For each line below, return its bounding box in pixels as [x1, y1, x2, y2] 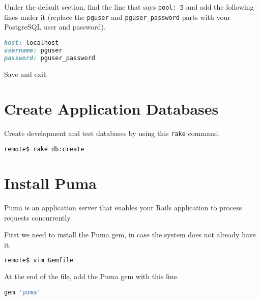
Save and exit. [4, 68, 48, 79]
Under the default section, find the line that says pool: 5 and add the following [4, 2, 254, 12]
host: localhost [4, 39, 59, 46]
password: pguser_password [4, 54, 95, 62]
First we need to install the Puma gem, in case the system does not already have [4, 229, 256, 240]
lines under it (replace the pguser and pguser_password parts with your [4, 11, 230, 22]
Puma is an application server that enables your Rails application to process [4, 202, 242, 212]
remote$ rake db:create [4, 145, 84, 153]
